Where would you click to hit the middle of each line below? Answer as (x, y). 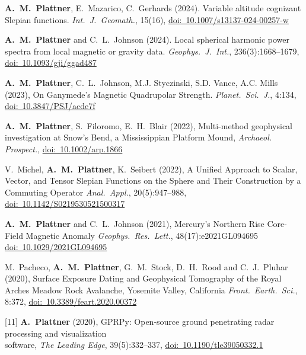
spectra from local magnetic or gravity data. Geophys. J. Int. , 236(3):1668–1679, (152, 51)
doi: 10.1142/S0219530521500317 (65, 204)
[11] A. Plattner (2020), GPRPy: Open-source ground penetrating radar (140, 322)
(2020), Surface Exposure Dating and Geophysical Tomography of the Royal (143, 278)
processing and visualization (56, 333)
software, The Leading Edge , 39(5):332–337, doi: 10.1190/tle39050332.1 (134, 345)
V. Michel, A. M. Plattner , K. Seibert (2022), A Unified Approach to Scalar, (151, 169)
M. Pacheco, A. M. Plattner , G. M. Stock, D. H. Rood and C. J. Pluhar (146, 266)
